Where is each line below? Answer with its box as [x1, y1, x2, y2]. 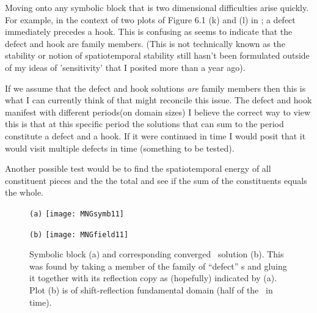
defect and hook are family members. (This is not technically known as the [5, 37, 285, 50]
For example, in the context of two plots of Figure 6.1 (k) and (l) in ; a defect [5, 13, 296, 26]
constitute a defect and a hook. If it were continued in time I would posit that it [5, 129, 306, 142]
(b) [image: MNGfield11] [29, 230, 129, 239]
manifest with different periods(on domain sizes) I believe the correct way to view [5, 105, 311, 118]
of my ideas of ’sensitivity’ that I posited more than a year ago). [5, 61, 246, 73]
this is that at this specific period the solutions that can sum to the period [5, 117, 284, 130]
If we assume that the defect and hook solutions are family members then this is [5, 81, 306, 94]
